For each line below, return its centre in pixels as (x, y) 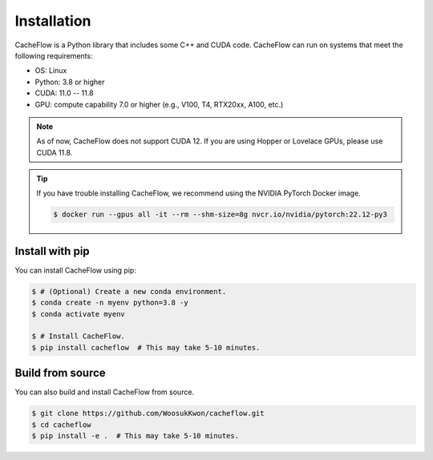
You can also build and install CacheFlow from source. (105, 392)
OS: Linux (51, 71)
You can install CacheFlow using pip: (75, 270)
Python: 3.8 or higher (70, 82)
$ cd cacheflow (61, 424)
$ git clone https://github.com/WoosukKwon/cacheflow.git (148, 414)
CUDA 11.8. (55, 152)
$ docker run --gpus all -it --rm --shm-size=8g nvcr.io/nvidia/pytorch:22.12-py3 (221, 215)
